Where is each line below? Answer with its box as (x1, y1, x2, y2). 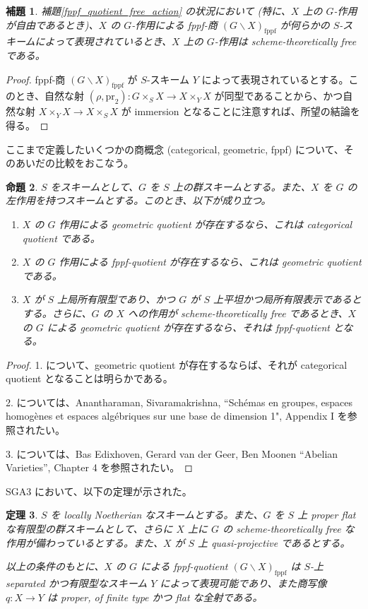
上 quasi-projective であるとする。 (198, 535, 350, 550)
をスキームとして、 (50, 179, 139, 194)
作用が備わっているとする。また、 (6, 535, 163, 550)
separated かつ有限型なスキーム (6, 576, 148, 591)
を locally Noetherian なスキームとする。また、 (50, 507, 263, 522)
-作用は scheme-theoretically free (214, 34, 357, 49)
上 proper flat (297, 507, 356, 522)
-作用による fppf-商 (131, 17, 218, 32)
